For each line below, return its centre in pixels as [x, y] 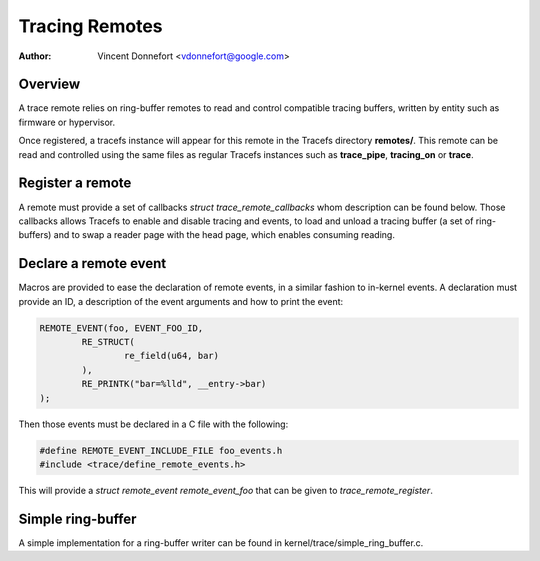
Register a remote [75, 183]
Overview [49, 84]
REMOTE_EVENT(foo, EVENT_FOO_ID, [121, 328]
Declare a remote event [92, 263]
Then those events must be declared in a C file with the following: [153, 424]
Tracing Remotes [90, 26]
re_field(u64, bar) [171, 356]
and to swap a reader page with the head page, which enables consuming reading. [224, 235]
